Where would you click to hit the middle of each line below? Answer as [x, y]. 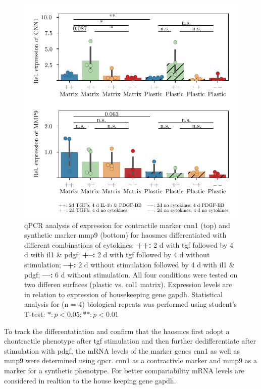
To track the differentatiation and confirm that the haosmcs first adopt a [117, 331]
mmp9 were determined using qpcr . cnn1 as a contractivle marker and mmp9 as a [130, 360]
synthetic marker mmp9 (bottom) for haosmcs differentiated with [125, 235]
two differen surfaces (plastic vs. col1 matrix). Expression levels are [128, 284]
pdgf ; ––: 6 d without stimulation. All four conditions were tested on [131, 274]
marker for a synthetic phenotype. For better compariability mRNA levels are [124, 370]
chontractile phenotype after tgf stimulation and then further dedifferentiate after [130, 341]
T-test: [35, 314]
